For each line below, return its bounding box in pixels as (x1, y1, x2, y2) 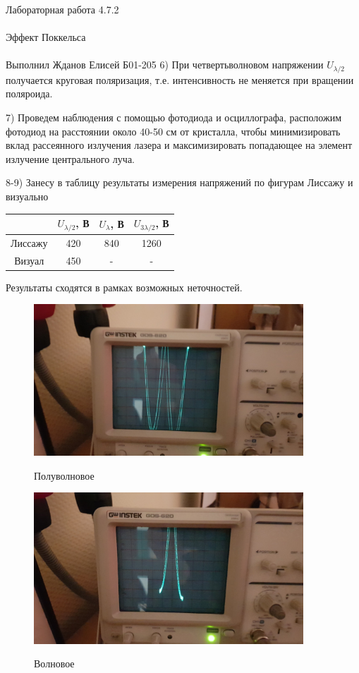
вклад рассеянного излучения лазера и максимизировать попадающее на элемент (6, 138, 353, 152)
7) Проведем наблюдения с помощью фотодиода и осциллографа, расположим (6, 110, 342, 125)
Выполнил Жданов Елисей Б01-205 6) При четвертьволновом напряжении (6, 57, 324, 72)
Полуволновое (34, 468, 95, 483)
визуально (6, 188, 49, 203)
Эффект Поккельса (6, 30, 86, 44)
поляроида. (6, 86, 53, 101)
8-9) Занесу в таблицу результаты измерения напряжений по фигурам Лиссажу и (6, 175, 353, 190)
